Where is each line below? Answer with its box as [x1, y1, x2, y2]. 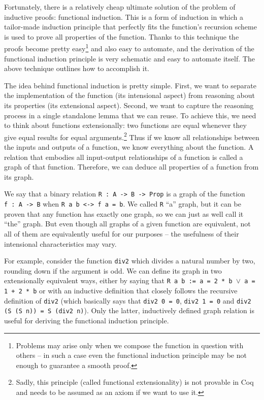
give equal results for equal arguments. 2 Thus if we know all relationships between [4, 130, 259, 142]
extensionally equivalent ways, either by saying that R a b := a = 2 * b [4, 275, 233, 286]
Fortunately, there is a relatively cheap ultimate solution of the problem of [4, 2, 236, 12]
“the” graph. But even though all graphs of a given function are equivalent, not [4, 218, 251, 229]
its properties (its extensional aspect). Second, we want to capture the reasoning [4, 100, 254, 110]
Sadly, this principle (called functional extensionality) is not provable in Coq [16, 377, 254, 387]
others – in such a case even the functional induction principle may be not [16, 350, 247, 360]
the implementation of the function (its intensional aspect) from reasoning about [4, 90, 255, 101]
